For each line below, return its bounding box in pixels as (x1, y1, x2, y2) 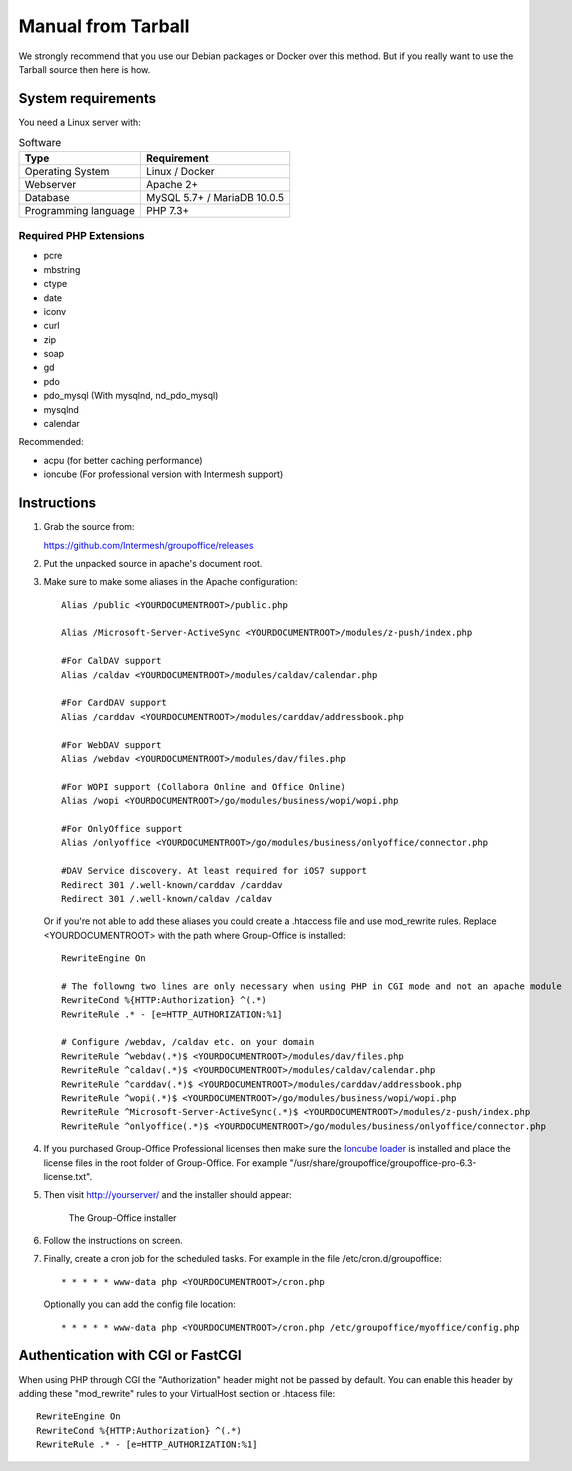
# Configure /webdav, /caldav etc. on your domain (61, 1036, 315, 1048)
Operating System (24, 164, 110, 178)
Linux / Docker (145, 164, 215, 178)
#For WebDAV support (61, 739, 162, 750)
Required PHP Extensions (18, 228, 145, 242)
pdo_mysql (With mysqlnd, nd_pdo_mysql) (43, 390, 219, 402)
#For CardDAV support (61, 697, 167, 709)
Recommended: (18, 436, 84, 448)
